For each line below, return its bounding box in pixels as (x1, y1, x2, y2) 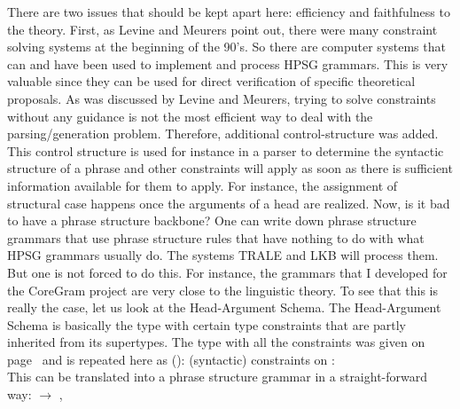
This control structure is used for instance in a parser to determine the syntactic (7, 141, 444, 160)
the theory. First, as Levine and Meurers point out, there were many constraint (7, 20, 438, 38)
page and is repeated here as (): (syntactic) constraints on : (7, 350, 335, 368)
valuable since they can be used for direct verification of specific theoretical (7, 72, 416, 90)
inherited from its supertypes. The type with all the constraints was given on (7, 333, 425, 351)
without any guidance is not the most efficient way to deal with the (7, 106, 373, 125)
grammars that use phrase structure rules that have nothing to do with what (7, 228, 425, 247)
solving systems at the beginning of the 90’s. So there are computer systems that (7, 37, 446, 56)
